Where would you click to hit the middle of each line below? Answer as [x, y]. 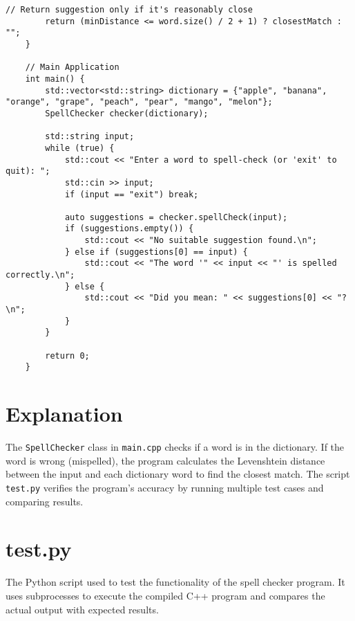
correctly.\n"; [40, 275]
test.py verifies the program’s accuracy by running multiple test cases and [165, 487]
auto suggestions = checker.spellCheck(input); [176, 217]
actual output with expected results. [82, 609]
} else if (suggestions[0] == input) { [156, 252]
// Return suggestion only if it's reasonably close [129, 10]
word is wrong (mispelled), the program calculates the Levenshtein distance [165, 460]
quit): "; [28, 171]
